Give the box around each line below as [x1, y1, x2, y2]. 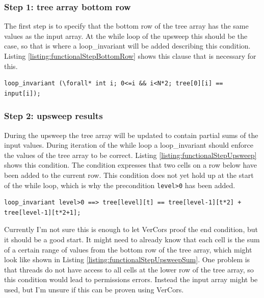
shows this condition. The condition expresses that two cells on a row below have [4, 159, 257, 170]
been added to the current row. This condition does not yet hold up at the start [4, 169, 254, 180]
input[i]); [4, 89, 41, 97]
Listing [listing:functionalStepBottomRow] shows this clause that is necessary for [4, 51, 256, 61]
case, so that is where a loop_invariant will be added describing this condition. [4, 40, 251, 51]
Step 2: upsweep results [4, 109, 103, 122]
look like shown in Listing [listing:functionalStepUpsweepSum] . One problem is [4, 254, 250, 265]
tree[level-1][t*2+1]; [4, 209, 81, 216]
